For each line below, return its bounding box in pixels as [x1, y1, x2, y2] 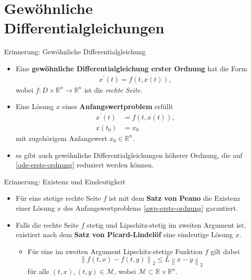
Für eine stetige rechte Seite [15, 193, 101, 203]
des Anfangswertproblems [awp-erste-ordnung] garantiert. [63, 202, 238, 213]
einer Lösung [15, 202, 55, 213]
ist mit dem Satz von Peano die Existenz [109, 193, 241, 203]
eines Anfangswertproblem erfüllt [62, 101, 173, 112]
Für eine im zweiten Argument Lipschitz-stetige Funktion [27, 246, 203, 256]
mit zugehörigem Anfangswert [15, 133, 108, 143]
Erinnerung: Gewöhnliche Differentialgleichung [4, 46, 146, 57]
